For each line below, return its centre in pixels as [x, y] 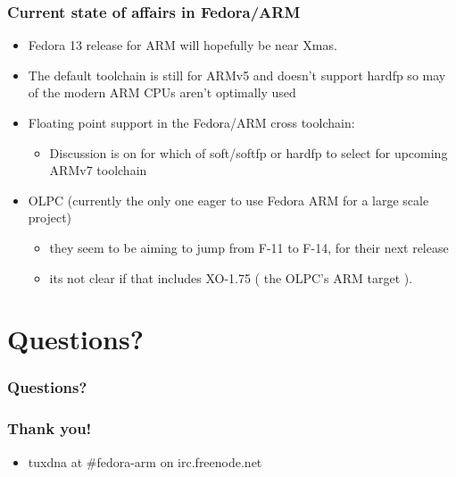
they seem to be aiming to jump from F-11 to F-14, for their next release [249, 247]
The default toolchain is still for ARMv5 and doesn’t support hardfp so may [237, 75]
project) [50, 218]
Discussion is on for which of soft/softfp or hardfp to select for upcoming [249, 152]
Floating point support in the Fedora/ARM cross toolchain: [191, 122]
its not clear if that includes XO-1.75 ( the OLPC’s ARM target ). [231, 277]
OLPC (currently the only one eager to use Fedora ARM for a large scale [228, 200]
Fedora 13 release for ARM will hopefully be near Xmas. [182, 45]
